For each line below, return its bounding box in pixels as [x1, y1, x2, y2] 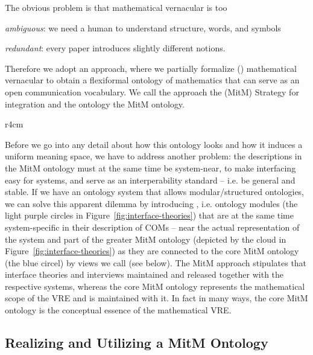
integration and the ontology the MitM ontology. [5, 97, 185, 110]
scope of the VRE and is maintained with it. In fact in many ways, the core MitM [5, 292, 308, 304]
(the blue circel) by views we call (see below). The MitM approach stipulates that [5, 256, 307, 269]
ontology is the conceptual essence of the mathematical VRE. [5, 304, 232, 316]
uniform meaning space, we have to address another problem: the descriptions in [5, 150, 302, 162]
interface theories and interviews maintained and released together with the [5, 268, 284, 281]
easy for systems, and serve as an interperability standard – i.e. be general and [5, 173, 296, 186]
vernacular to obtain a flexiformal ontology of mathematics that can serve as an [5, 74, 300, 86]
